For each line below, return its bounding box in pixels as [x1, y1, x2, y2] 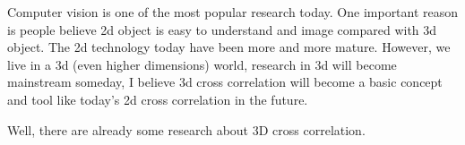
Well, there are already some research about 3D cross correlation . [7, 120, 366, 139]
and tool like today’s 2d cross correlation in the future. [7, 90, 308, 108]
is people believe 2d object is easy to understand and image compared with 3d [7, 20, 437, 38]
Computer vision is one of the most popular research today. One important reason [7, 3, 459, 21]
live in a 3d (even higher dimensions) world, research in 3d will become [7, 55, 397, 73]
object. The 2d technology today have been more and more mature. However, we [7, 38, 451, 56]
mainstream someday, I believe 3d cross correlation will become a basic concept [7, 72, 443, 91]
